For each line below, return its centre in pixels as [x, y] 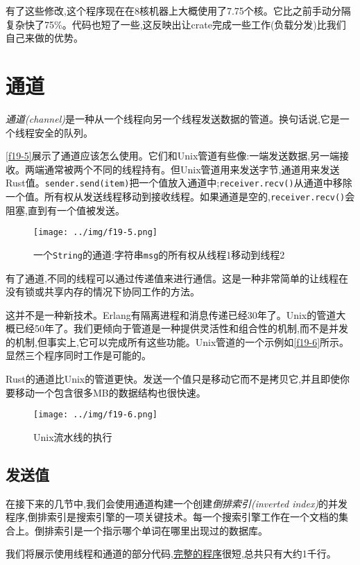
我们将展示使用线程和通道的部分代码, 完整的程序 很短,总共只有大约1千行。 [171, 554]
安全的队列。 [63, 132]
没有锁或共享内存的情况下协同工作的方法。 [103, 292]
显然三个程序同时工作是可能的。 [78, 355]
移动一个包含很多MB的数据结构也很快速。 [110, 392]
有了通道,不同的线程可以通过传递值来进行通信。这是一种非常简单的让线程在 [177, 278]
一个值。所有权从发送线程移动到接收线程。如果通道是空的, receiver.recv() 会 [180, 196]
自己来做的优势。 [44, 38]
